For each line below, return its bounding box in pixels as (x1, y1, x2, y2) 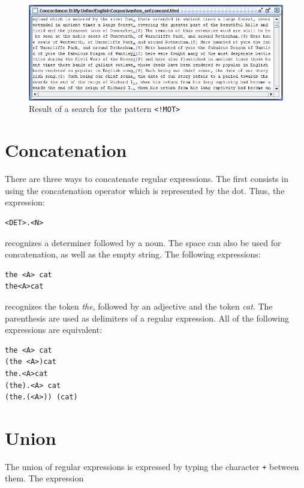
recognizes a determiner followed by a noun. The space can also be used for (5, 236, 281, 248)
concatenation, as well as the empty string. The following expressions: (5, 248, 261, 260)
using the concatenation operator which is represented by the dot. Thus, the (5, 184, 285, 196)
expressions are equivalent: (5, 323, 103, 336)
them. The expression (5, 472, 84, 484)
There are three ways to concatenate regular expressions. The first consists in (5, 172, 288, 185)
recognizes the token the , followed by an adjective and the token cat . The (5, 299, 273, 312)
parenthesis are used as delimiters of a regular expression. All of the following (5, 311, 290, 324)
